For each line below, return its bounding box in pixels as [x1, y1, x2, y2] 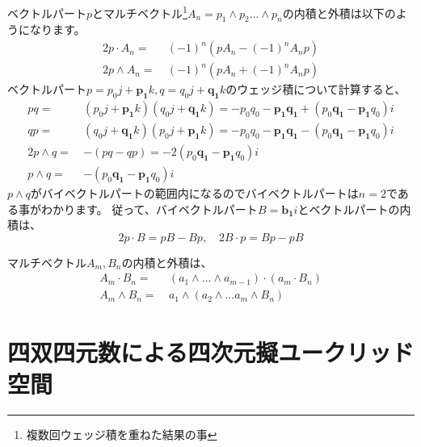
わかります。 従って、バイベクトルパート [40, 200, 258, 217]
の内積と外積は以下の [282, 4, 396, 21]
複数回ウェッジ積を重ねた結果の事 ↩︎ [26, 425, 217, 442]
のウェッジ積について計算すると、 [225, 81, 406, 98]
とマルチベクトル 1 [92, 2, 187, 21]
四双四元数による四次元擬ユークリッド [7, 335, 415, 368]
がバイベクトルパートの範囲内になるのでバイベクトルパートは [30, 185, 359, 202]
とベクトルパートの [297, 200, 400, 217]
